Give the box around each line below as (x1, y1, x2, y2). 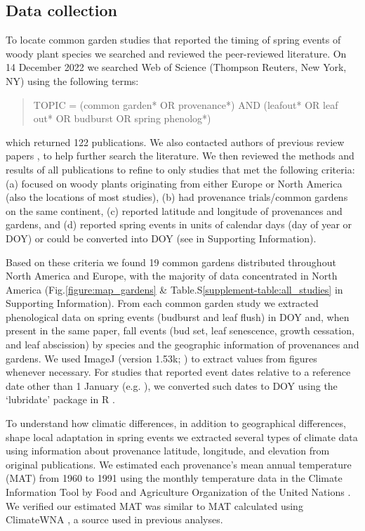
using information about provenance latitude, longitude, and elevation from (6, 443, 330, 458)
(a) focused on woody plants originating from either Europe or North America (6, 176, 343, 190)
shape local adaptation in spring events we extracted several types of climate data (6, 429, 358, 444)
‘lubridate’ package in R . (6, 392, 115, 407)
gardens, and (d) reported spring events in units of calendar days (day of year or (6, 217, 352, 232)
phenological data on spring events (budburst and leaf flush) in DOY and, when (6, 309, 350, 324)
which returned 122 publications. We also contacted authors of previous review (6, 134, 345, 149)
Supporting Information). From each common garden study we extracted (6, 296, 319, 310)
